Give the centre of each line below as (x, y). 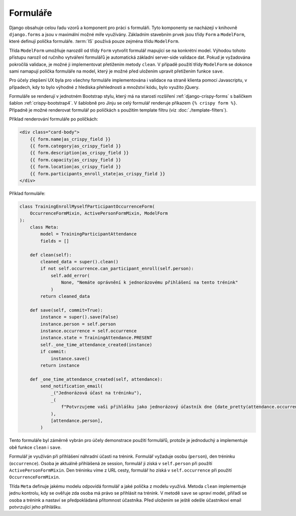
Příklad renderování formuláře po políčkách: (54, 119)
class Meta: (44, 227)
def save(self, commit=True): (66, 310)
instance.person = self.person (78, 324)
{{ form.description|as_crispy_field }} (79, 153)
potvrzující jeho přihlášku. (35, 507)
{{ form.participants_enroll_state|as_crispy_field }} (97, 174)
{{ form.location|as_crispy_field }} (75, 167)
